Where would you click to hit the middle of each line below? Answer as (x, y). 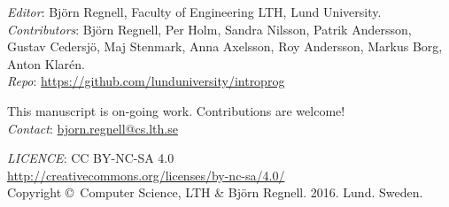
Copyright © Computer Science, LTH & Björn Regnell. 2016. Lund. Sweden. (215, 192)
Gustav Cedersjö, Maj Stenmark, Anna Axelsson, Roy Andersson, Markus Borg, (225, 46)
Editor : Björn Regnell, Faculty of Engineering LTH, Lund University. (194, 11)
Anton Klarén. (46, 63)
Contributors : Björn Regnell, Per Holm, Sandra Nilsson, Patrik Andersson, (209, 29)
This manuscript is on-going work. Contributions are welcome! (176, 110)
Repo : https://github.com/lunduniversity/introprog (146, 81)
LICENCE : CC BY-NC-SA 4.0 (91, 158)
